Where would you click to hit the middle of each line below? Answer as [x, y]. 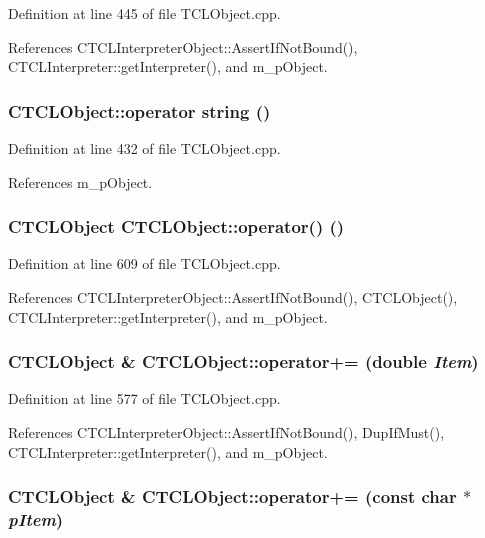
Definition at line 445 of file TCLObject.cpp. [144, 13]
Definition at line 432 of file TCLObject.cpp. [144, 148]
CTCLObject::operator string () [139, 110]
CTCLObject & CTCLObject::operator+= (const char [232, 496]
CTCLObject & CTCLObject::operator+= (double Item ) [243, 361]
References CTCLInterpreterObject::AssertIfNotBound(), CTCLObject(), [233, 297]
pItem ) [36, 519]
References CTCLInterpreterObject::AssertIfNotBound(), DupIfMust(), [226, 432]
